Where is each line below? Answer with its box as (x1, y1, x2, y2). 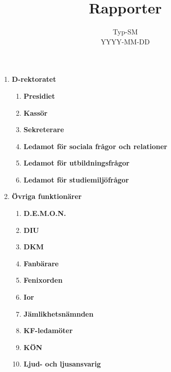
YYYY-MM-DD (100, 36, 150, 46)
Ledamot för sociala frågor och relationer (23, 141, 168, 151)
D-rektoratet (11, 74, 56, 84)
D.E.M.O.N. (23, 208, 66, 218)
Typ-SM (112, 26, 138, 37)
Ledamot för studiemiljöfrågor (23, 174, 129, 185)
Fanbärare (23, 258, 59, 268)
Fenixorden (23, 275, 63, 285)
